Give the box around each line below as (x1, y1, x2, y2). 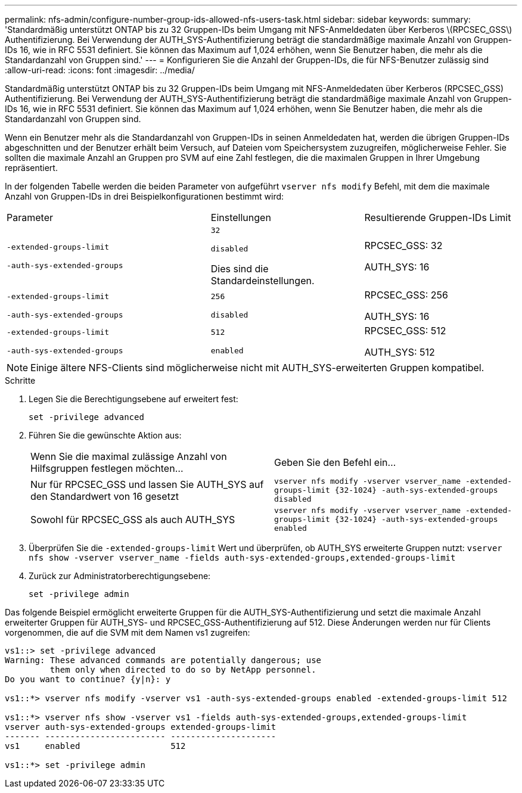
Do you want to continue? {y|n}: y (5, 674, 171, 684)
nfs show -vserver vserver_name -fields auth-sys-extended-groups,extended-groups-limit (29, 553, 456, 562)
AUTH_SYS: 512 (364, 346, 435, 358)
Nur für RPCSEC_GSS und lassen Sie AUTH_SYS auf (30, 478, 264, 490)
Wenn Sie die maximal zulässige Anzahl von (30, 450, 227, 462)
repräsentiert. (5, 163, 58, 173)
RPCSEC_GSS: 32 (364, 240, 443, 251)
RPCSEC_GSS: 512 (364, 325, 446, 337)
